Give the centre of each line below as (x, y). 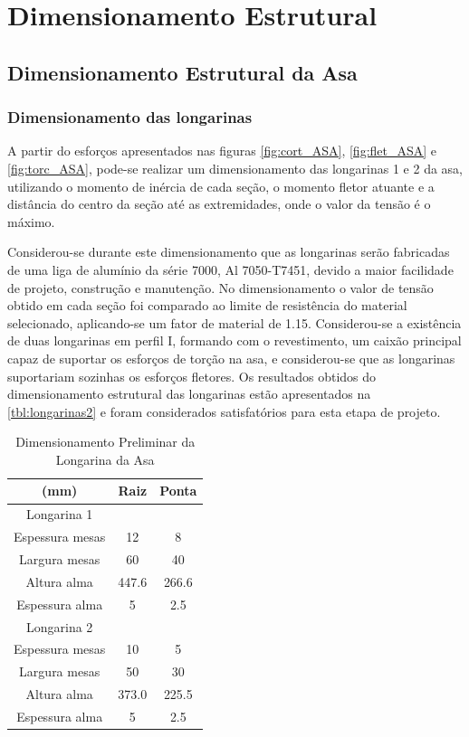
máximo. (31, 221)
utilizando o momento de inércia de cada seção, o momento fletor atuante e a (221, 186)
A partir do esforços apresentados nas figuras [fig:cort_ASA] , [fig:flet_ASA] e (222, 151)
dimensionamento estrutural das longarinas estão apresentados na (189, 394)
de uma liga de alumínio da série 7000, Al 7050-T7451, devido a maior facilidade (230, 269)
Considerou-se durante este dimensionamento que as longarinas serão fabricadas (229, 252)
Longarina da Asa (105, 459)
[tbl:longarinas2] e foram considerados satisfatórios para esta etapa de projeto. (224, 411)
